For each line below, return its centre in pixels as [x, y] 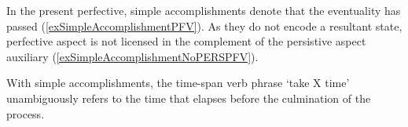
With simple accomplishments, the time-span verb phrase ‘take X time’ [178, 83]
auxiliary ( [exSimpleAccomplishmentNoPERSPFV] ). [132, 56]
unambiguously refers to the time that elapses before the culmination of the [189, 98]
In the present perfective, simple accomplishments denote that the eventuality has [204, 10]
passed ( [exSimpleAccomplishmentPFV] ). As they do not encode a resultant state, [204, 25]
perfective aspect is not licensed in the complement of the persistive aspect [186, 41]
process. [26, 113]
